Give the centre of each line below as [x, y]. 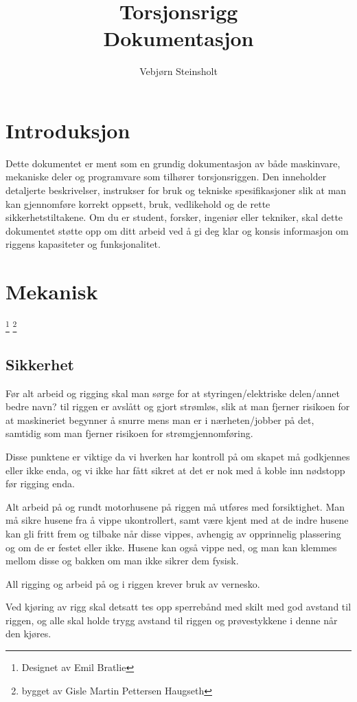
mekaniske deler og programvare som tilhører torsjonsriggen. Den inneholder [166, 177]
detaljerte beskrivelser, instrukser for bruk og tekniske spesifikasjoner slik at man [176, 190]
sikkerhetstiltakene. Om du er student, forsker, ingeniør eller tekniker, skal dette [174, 217]
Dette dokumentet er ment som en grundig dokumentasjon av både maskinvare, [173, 163]
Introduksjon [68, 130]
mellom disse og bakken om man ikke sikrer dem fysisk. [122, 561]
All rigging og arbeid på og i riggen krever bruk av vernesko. [133, 583]
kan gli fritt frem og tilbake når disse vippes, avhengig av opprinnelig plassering [173, 533]
